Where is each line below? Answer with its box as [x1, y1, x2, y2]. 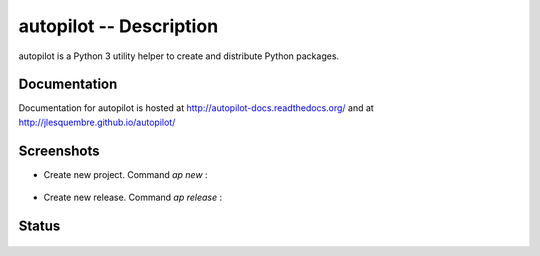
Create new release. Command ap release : [43, 191, 223, 204]
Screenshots [18, 142, 100, 159]
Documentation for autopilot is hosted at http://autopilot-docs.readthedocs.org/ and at [18, 102, 374, 114]
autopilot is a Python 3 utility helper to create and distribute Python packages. [18, 50, 340, 62]
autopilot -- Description [18, 15, 219, 37]
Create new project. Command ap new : [43, 168, 209, 180]
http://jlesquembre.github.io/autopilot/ [18, 116, 176, 128]
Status [18, 217, 61, 234]
